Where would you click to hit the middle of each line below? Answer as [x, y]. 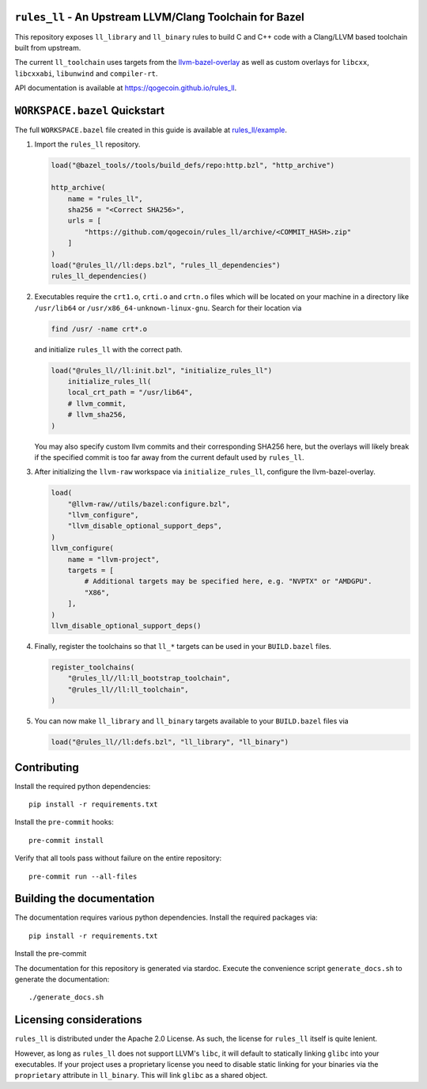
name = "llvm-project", [113, 559]
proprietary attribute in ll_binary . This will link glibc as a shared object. [141, 1076]
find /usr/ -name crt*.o [99, 329]
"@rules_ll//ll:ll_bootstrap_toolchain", [149, 678]
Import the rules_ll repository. [87, 144]
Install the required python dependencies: [83, 786]
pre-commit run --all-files [83, 876]
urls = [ [85, 221]
